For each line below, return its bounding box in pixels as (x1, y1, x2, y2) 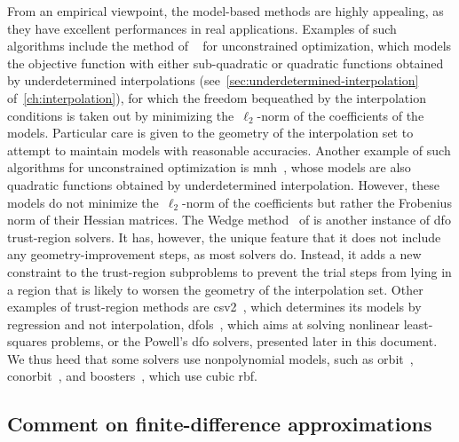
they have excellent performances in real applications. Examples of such (7, 19, 397, 37)
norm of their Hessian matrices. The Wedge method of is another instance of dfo (7, 210, 451, 229)
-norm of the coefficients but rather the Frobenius (182, 193, 452, 211)
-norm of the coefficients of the (257, 106, 424, 124)
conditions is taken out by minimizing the (7, 106, 234, 124)
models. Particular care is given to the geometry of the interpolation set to (7, 123, 414, 142)
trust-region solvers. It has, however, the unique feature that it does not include (7, 227, 441, 246)
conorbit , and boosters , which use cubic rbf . (7, 367, 257, 385)
